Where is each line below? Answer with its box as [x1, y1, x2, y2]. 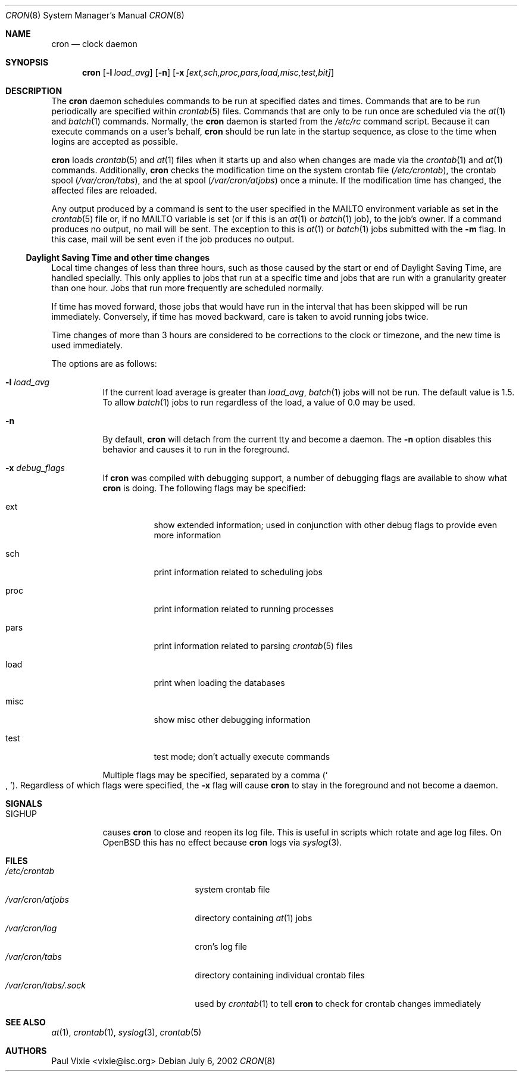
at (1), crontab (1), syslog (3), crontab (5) [51, 1027, 202, 1037]
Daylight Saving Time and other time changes [26, 252, 210, 263]
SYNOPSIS [5, 57, 49, 67]
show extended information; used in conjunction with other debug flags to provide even [154, 520, 497, 530]
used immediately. [51, 340, 123, 350]
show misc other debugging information [154, 715, 311, 725]
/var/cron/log [5, 923, 57, 933]
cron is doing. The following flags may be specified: [102, 483, 306, 493]
